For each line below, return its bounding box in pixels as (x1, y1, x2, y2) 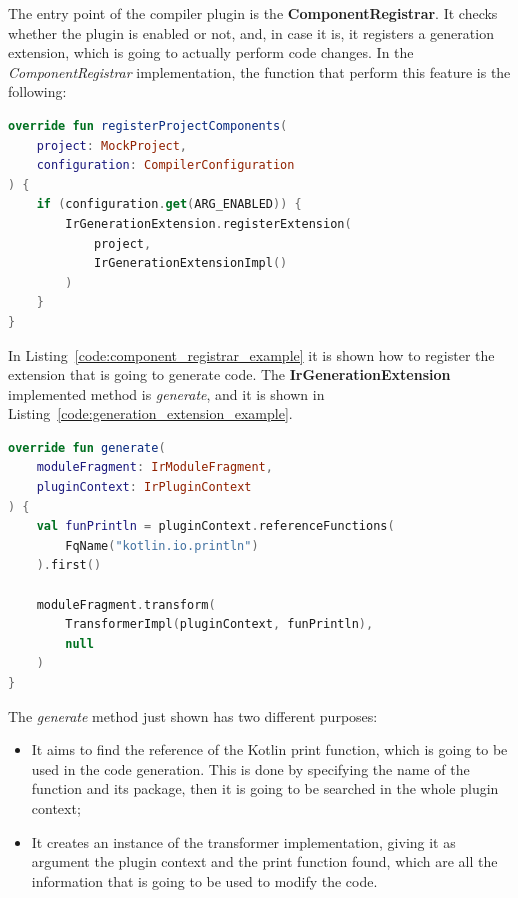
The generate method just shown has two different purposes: (8, 705, 378, 726)
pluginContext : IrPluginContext (36, 480, 252, 495)
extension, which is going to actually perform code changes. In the (8, 42, 414, 63)
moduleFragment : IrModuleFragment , (36, 460, 273, 475)
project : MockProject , (36, 138, 188, 153)
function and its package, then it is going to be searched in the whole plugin (31, 778, 499, 799)
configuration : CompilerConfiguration (36, 158, 295, 173)
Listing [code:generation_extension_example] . (8, 403, 293, 424)
